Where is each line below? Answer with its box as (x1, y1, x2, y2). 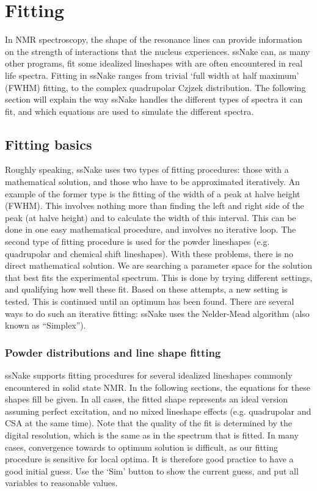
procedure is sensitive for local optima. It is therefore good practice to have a (5, 453, 294, 465)
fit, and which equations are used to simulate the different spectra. (5, 104, 254, 117)
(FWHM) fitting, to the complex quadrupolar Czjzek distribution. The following (5, 81, 306, 93)
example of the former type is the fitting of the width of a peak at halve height (5, 187, 301, 200)
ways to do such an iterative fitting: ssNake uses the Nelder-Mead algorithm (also (5, 307, 310, 319)
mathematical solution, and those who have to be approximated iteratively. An (5, 175, 300, 188)
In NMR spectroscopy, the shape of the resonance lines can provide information (5, 33, 302, 46)
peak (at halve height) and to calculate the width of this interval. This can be (5, 211, 296, 224)
